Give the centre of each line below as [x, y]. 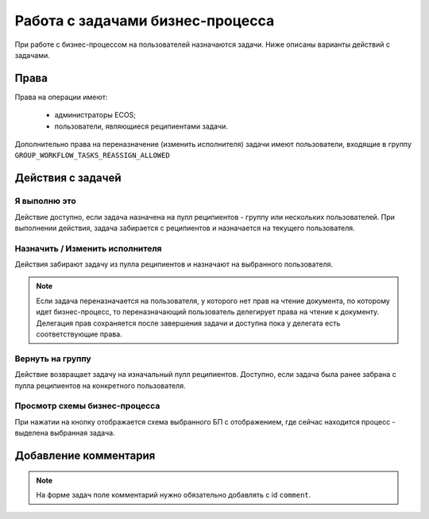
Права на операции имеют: [61, 97]
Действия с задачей [68, 178]
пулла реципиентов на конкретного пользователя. [100, 386]
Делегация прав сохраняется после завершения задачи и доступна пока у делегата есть [188, 323]
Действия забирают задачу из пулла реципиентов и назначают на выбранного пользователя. [174, 264]
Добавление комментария [85, 455]
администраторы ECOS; [95, 115]
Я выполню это [46, 201]
